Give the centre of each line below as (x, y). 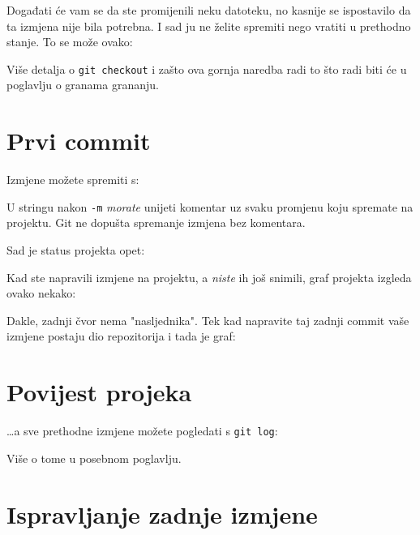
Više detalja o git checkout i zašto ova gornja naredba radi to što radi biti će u (207, 68)
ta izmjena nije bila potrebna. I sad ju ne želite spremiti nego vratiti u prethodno (209, 26)
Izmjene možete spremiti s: (73, 180)
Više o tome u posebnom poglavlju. (94, 458)
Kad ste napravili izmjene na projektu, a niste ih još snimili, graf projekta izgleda (209, 277)
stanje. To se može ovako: (70, 42)
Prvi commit (79, 141)
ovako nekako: (41, 293)
